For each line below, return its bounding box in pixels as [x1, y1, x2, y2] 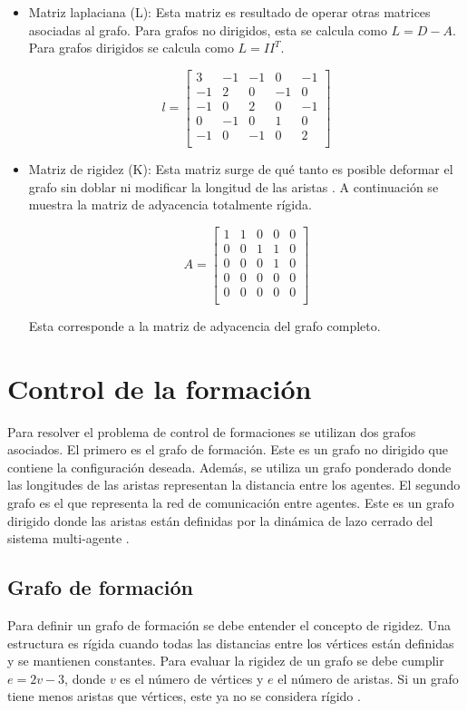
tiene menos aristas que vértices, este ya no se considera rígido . [7, 687, 361, 706]
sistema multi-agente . [7, 529, 130, 548]
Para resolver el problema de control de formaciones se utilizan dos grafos [7, 422, 416, 441]
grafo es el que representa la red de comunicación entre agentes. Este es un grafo [7, 493, 454, 512]
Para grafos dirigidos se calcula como [28, 38, 234, 57]
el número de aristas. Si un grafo [277, 668, 459, 687]
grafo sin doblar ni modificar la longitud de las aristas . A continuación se [28, 177, 439, 196]
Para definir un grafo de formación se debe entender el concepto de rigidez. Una [7, 616, 451, 635]
